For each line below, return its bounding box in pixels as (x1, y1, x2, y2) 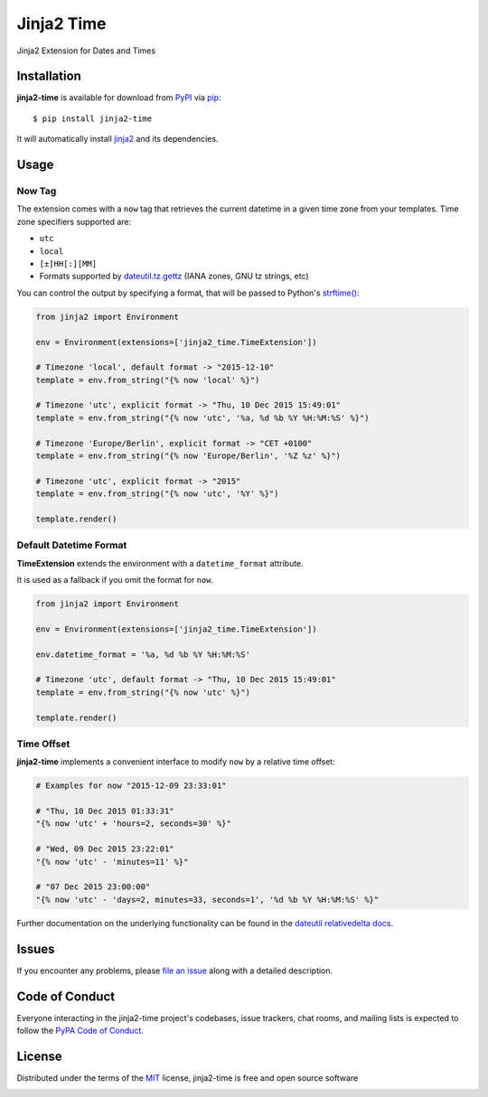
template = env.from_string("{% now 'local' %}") (35, 375, 260, 385)
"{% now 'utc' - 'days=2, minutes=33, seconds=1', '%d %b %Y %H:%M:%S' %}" (35, 895, 380, 905)
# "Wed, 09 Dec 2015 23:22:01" (35, 844, 175, 854)
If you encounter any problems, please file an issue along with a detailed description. (16, 965, 333, 976)
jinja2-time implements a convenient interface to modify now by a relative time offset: (16, 756, 336, 767)
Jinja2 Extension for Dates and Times (16, 45, 156, 56)
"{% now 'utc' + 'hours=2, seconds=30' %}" (35, 819, 232, 829)
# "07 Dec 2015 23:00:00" (35, 882, 151, 892)
